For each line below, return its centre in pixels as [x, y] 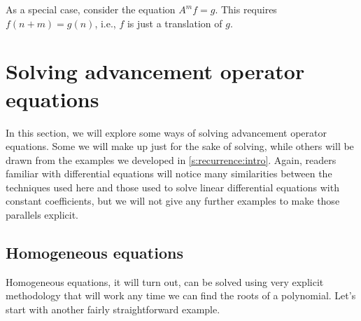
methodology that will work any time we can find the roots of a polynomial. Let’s [181, 295]
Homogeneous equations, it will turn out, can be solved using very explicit [165, 281]
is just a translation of [175, 23]
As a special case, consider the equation [91, 9]
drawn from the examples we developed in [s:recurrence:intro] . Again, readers [171, 159]
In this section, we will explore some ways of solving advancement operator [166, 132]
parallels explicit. [42, 215]
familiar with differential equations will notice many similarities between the [169, 173]
